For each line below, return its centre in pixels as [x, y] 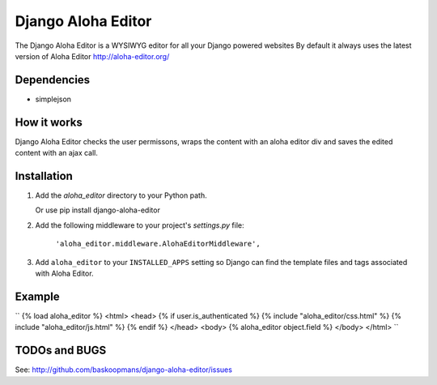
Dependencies [53, 80]
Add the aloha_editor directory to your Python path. [121, 195]
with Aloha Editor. [64, 273]
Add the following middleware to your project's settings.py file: [140, 225]
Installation [44, 175]
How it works [49, 122]
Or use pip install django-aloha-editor [98, 210]
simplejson [53, 99]
